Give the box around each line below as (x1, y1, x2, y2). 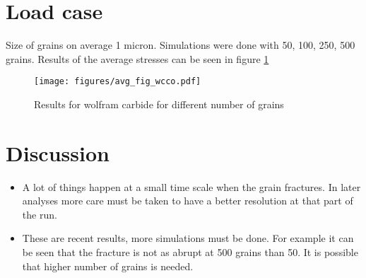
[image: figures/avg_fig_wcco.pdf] (34, 76, 201, 87)
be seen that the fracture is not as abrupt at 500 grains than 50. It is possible (22, 245, 358, 260)
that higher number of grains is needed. (22, 258, 194, 273)
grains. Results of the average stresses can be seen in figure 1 (6, 51, 269, 66)
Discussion (6, 138, 110, 167)
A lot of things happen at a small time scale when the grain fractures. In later (22, 179, 361, 194)
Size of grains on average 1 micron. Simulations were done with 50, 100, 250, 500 (6, 37, 355, 52)
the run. (22, 207, 57, 221)
